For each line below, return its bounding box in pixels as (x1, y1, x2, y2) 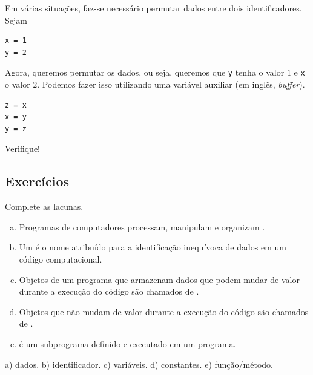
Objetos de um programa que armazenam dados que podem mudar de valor (19, 273, 300, 285)
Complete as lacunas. (5, 200, 84, 213)
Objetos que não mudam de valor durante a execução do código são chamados (19, 305, 309, 318)
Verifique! (5, 142, 41, 155)
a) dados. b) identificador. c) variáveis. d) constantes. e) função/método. (5, 357, 273, 370)
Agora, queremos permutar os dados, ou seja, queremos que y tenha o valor (5, 66, 285, 79)
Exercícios (5, 172, 70, 191)
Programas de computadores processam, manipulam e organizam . (19, 220, 265, 233)
